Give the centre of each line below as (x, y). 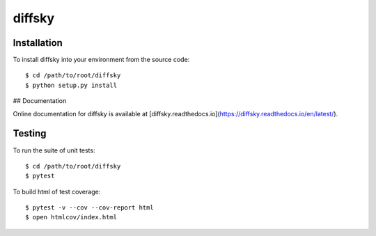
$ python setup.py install (71, 85)
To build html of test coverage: (57, 191)
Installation (38, 43)
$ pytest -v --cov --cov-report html (90, 208)
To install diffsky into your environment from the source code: (101, 60)
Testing (30, 133)
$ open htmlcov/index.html (71, 217)
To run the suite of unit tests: (54, 150)
